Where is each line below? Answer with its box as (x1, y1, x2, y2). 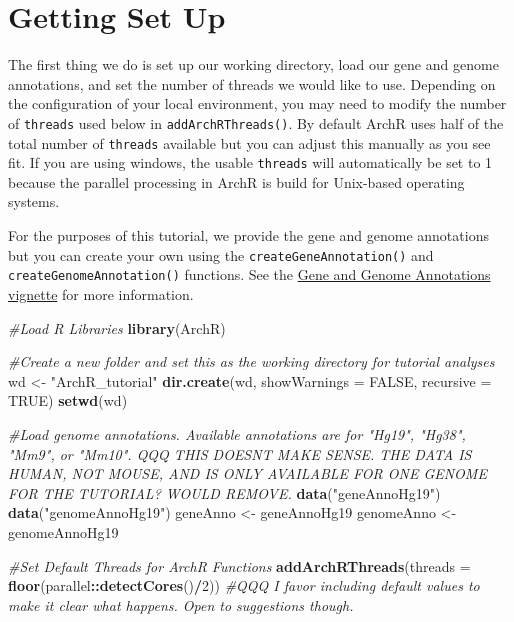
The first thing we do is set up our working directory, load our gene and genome (8, 54, 499, 75)
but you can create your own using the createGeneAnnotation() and (8, 244, 434, 265)
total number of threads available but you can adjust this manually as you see (8, 132, 491, 153)
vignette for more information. (8, 283, 194, 304)
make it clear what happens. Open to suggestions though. (8, 594, 354, 615)
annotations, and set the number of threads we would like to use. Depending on (8, 73, 496, 94)
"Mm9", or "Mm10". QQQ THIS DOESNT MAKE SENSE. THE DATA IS (8, 443, 472, 464)
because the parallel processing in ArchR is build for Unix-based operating (8, 171, 465, 192)
